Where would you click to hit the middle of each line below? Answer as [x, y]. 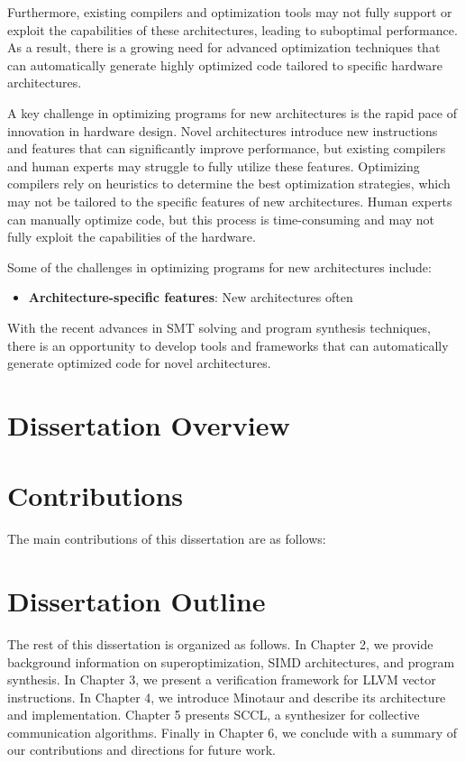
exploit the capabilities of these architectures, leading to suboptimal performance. [232, 29]
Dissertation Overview [149, 424]
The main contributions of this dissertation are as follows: [167, 539]
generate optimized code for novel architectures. [139, 363]
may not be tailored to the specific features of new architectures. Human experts [230, 201]
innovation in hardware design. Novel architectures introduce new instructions [223, 130]
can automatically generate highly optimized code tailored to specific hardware [225, 64]
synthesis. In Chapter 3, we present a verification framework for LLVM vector [222, 679]
